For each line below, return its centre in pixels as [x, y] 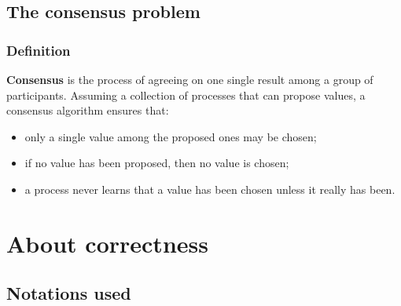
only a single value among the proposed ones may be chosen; [171, 136]
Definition [39, 50]
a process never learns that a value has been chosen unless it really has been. [210, 189]
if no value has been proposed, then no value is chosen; [157, 163]
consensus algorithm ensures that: [88, 110]
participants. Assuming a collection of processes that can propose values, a [186, 95]
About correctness [107, 243]
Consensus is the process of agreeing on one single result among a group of [190, 79]
